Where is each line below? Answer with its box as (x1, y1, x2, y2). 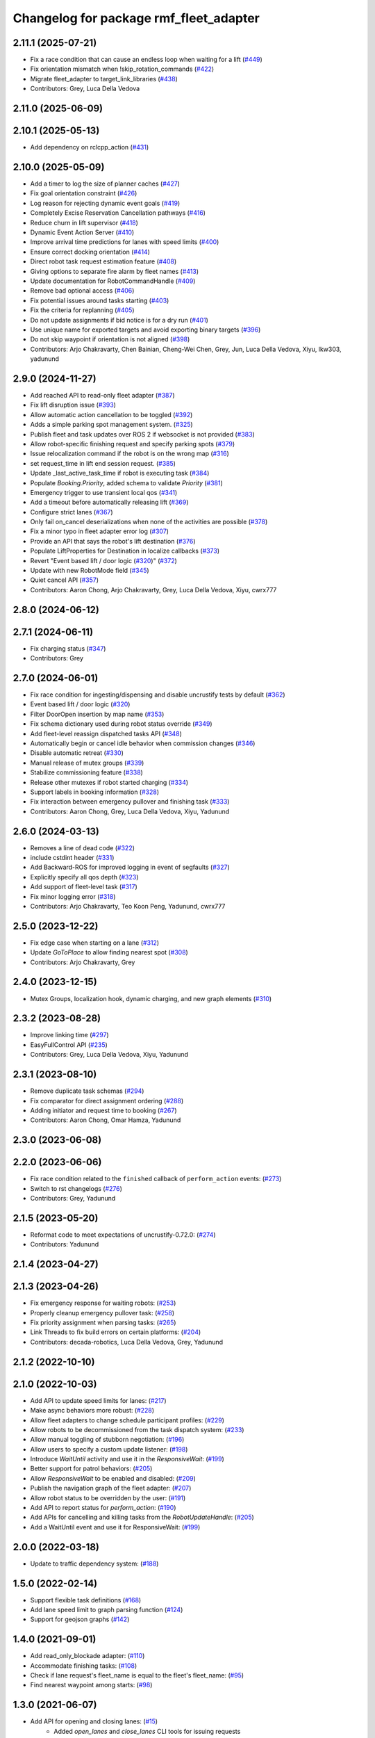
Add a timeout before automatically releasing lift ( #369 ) (30, 498, 189, 507)
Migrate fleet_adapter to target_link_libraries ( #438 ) (30, 74, 178, 83)
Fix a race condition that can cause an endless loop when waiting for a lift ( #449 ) (30, 56, 263, 64)
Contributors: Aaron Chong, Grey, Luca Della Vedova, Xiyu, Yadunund (30, 807, 230, 815)
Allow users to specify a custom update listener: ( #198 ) (30, 1445, 188, 1453)
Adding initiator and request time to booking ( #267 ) (30, 1106, 177, 1114)
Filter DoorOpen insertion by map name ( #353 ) (30, 710, 165, 718)
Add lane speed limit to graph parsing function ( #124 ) (30, 1606, 183, 1614)
